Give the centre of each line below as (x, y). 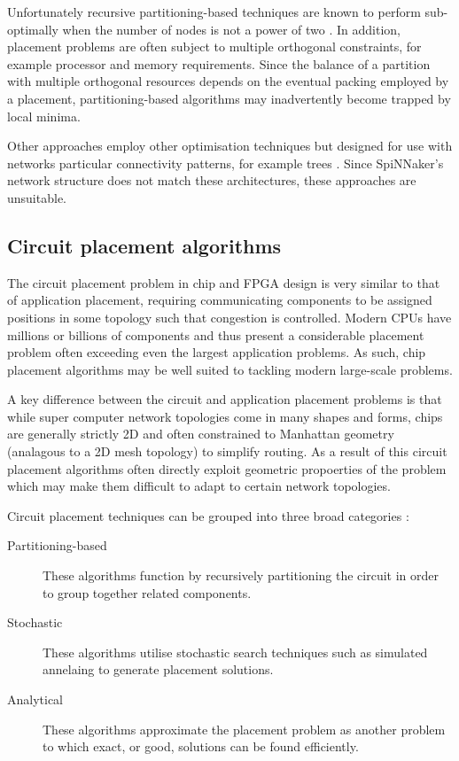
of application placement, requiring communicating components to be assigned (220, 300)
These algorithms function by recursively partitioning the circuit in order (241, 575)
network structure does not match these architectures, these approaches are (212, 180)
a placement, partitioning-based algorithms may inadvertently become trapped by (229, 98)
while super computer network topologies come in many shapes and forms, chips (225, 416)
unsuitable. (37, 197)
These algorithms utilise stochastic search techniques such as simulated (235, 652)
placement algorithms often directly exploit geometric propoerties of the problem (227, 468)
